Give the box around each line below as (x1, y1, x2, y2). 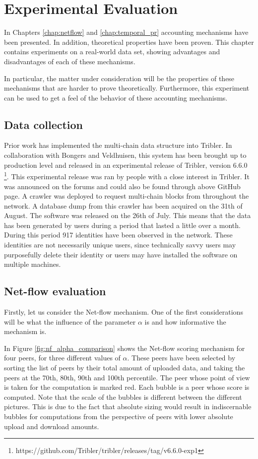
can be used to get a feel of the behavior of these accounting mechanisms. (4, 92, 228, 103)
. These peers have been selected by (127, 352, 236, 363)
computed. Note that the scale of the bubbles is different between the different (4, 391, 242, 402)
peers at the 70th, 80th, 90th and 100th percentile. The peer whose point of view (4, 372, 250, 382)
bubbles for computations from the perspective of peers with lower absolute (4, 411, 233, 421)
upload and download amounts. (4, 421, 99, 431)
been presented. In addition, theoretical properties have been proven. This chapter (4, 36, 254, 47)
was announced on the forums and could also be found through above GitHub (4, 181, 241, 191)
